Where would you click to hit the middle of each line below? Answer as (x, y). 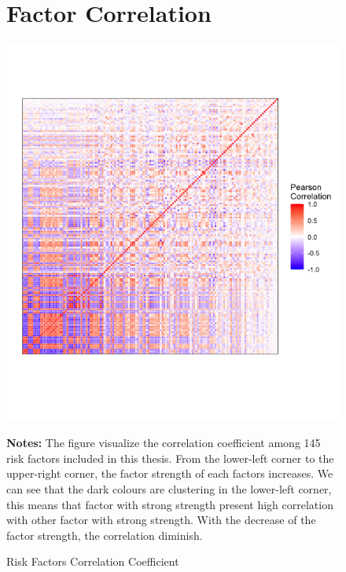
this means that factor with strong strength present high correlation (170, 504)
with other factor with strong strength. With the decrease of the (161, 520)
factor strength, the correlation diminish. (105, 535)
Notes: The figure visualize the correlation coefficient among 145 (164, 443)
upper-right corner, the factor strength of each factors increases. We (170, 473)
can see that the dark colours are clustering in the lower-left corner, (169, 488)
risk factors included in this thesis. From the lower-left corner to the (170, 458)
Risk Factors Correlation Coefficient (93, 561)
